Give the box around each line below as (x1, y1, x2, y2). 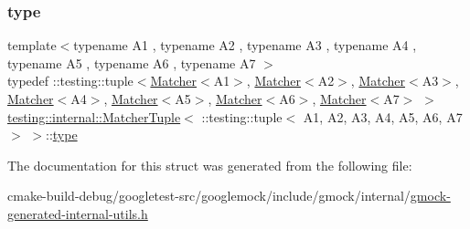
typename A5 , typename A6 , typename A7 (7, 53, 256, 72)
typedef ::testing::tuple (7, 71, 134, 90)
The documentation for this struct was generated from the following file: (7, 155, 412, 174)
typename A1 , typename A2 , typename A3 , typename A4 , (73, 36, 417, 55)
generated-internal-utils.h (7, 203, 148, 223)
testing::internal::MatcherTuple (7, 107, 181, 126)
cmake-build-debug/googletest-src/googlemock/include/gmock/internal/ (7, 186, 411, 205)
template (7, 36, 57, 55)
